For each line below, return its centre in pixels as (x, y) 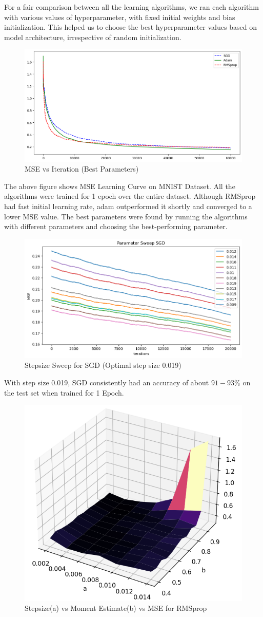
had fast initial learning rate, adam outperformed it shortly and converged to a (128, 206)
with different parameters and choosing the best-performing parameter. (116, 226)
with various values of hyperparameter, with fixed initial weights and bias (120, 17)
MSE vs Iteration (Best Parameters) (82, 169)
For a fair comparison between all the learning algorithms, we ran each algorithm (131, 7)
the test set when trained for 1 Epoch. (64, 392)
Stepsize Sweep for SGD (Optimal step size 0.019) (103, 365)
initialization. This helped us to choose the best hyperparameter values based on (130, 27)
